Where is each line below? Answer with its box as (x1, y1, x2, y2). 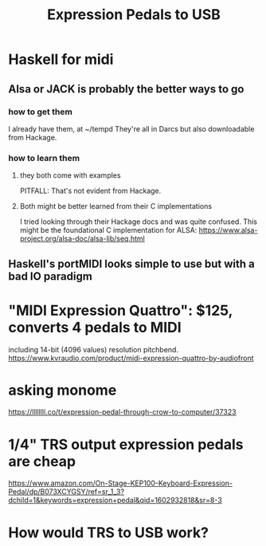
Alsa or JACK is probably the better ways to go (8, 82, 244, 96)
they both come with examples (19, 171, 121, 180)
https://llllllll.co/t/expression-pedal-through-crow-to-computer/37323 (8, 407, 237, 417)
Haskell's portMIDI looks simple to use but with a (8, 257, 255, 270)
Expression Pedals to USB (46, 6, 221, 24)
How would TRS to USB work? (8, 524, 209, 541)
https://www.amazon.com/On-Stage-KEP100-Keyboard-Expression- (8, 478, 233, 488)
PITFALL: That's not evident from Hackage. (19, 186, 162, 196)
